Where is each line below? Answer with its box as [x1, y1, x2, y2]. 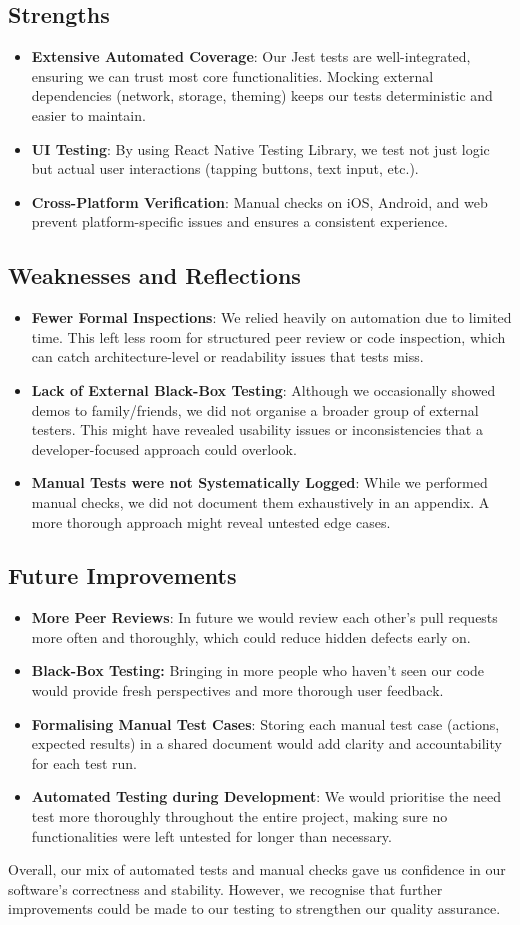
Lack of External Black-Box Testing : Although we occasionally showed [31, 379, 496, 400]
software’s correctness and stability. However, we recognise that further [8, 878, 443, 899]
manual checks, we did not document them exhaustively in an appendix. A [31, 491, 490, 512]
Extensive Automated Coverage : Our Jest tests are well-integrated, [31, 46, 471, 67]
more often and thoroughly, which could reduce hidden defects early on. [31, 626, 471, 647]
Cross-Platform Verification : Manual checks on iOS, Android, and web [31, 191, 488, 212]
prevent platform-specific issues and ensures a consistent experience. [31, 211, 448, 232]
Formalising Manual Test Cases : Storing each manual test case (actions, [31, 713, 500, 734]
